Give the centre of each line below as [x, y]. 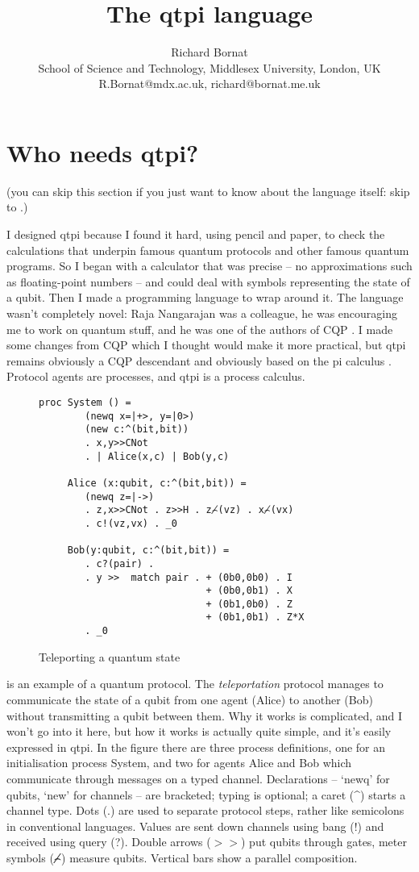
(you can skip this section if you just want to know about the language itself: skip [208, 191]
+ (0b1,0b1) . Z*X [255, 617]
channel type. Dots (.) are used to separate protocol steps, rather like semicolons [205, 810]
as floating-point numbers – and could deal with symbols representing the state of [208, 281]
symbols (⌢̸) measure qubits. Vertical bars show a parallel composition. [182, 857]
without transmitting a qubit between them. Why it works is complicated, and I [205, 715]
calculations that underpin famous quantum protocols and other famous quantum [208, 250]
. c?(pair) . [120, 563]
